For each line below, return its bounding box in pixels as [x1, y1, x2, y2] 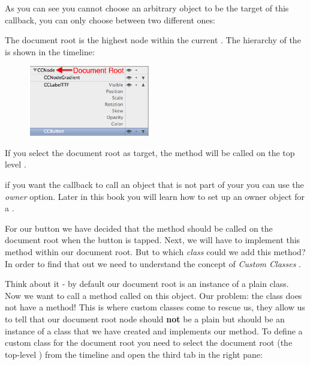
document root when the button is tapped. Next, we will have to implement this [5, 234, 300, 246]
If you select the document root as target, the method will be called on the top [5, 146, 295, 158]
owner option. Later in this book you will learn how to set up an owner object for [5, 190, 305, 202]
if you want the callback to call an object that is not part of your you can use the [5, 178, 304, 191]
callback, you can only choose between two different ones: [5, 13, 215, 26]
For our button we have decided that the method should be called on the [5, 222, 273, 234]
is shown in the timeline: [5, 45, 95, 58]
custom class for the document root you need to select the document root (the [5, 336, 293, 349]
